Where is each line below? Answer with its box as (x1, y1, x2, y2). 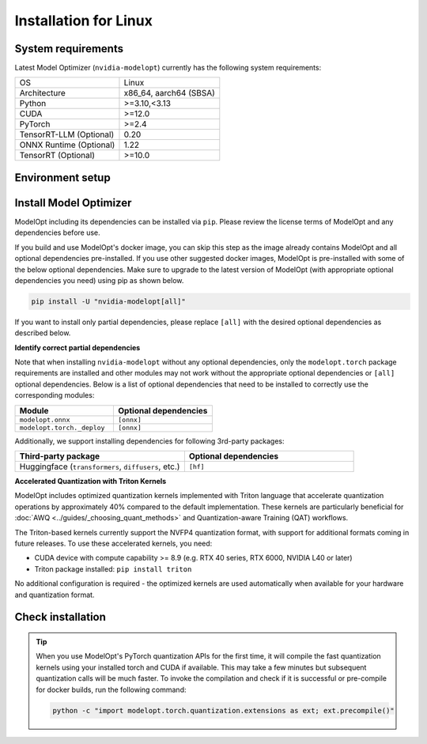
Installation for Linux (14, 12, 153, 29)
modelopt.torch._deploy (19, 423, 105, 432)
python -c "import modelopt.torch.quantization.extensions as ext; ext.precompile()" (52, 706, 395, 715)
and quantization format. (14, 590, 95, 599)
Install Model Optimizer (14, 196, 132, 210)
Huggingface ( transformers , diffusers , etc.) (19, 461, 180, 472)
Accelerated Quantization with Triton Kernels (14, 477, 167, 486)
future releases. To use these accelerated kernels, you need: (14, 538, 213, 548)
